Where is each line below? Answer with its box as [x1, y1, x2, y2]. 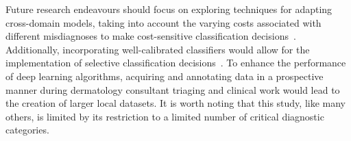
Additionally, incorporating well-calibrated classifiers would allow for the [5, 42, 310, 56]
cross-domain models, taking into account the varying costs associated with [5, 15, 322, 29]
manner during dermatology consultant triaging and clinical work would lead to [5, 82, 340, 97]
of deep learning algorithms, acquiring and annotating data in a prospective [5, 68, 324, 83]
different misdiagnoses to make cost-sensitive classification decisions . [5, 29, 296, 43]
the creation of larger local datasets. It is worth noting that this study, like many [5, 96, 346, 110]
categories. [5, 123, 49, 137]
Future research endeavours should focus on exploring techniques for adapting [5, 2, 332, 16]
